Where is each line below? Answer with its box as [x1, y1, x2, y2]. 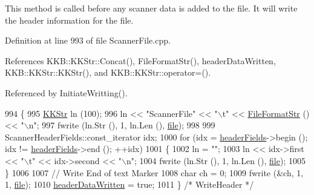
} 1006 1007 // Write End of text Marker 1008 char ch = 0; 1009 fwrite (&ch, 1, [5, 166, 304, 179]
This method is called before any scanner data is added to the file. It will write [5, 2, 298, 14]
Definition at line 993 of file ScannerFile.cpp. [5, 34, 171, 47]
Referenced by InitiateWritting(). [5, 86, 128, 99]
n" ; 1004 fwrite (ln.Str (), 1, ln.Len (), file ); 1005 [126, 154, 306, 167]
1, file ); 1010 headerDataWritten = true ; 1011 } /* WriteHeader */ [5, 178, 254, 191]
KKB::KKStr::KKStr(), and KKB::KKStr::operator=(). [5, 66, 211, 79]
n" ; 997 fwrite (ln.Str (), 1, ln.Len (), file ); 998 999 [28, 119, 215, 131]
